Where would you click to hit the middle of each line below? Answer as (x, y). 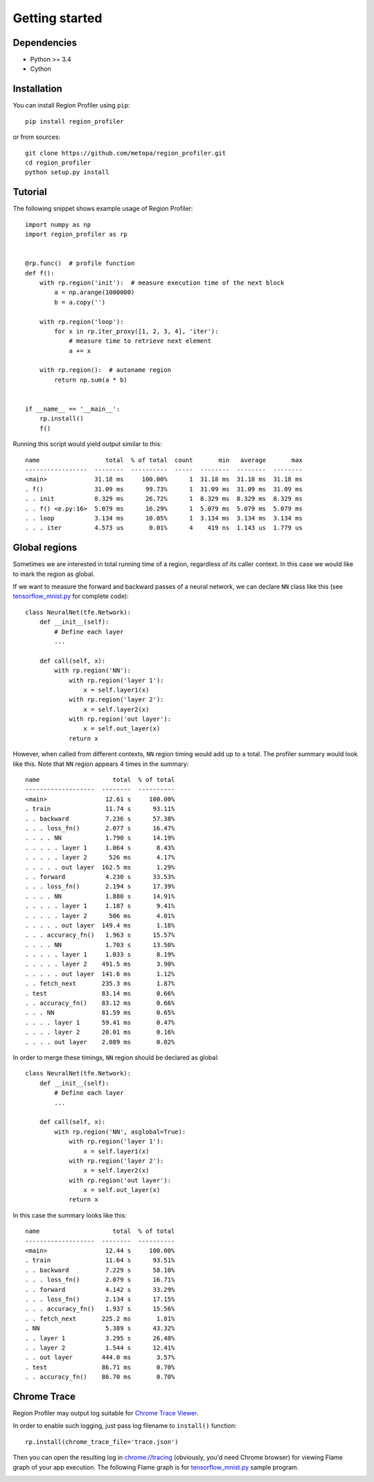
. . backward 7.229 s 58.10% (100, 1270)
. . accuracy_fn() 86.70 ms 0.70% (100, 1377)
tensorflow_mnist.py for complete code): (71, 596)
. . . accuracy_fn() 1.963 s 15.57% (100, 935)
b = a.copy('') (80, 302)
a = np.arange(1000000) (95, 292)
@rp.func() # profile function (80, 263)
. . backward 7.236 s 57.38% (100, 818)
